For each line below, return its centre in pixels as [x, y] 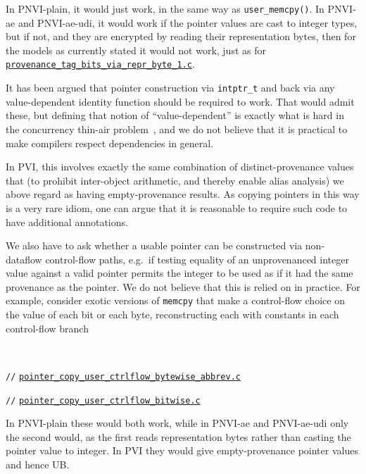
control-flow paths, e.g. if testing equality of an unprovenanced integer [197, 259]
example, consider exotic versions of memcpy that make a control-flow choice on [175, 300]
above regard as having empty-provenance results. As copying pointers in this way [183, 194]
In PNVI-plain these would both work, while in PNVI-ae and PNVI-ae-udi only [177, 423]
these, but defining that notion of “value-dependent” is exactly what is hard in [175, 115]
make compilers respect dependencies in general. [110, 143]
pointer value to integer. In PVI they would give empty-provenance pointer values [182, 450]
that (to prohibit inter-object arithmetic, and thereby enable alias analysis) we [175, 180]
